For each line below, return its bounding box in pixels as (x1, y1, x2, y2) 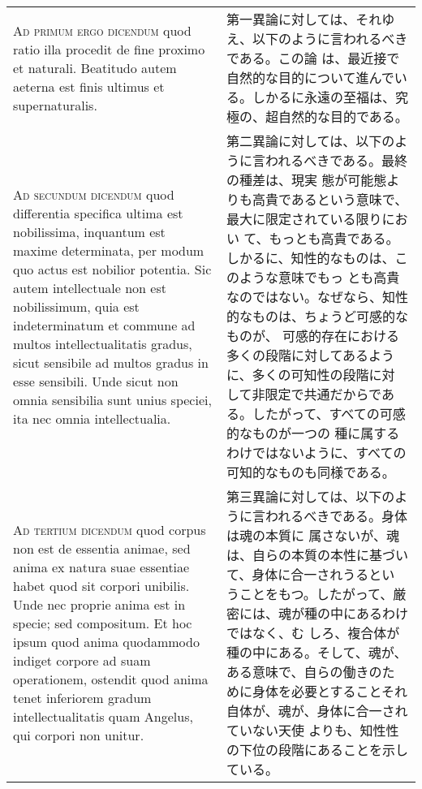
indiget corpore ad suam (13, 651, 151, 670)
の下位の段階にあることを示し (226, 740, 409, 759)
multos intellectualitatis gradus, (13, 334, 192, 353)
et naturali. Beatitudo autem (13, 58, 177, 77)
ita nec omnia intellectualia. (13, 408, 171, 428)
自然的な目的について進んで (226, 68, 394, 87)
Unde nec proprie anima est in (13, 595, 186, 614)
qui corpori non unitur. (13, 726, 144, 744)
